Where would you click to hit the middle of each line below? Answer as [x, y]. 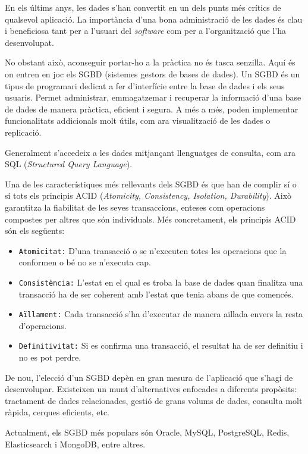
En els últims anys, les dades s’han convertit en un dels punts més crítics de [143, 7]
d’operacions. [43, 325]
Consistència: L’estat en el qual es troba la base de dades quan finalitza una [161, 282]
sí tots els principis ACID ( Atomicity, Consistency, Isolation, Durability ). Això [148, 195]
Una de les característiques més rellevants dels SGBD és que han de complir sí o [151, 184]
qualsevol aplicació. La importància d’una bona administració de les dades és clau [154, 19]
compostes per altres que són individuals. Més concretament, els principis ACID [150, 219]
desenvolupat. [29, 42]
